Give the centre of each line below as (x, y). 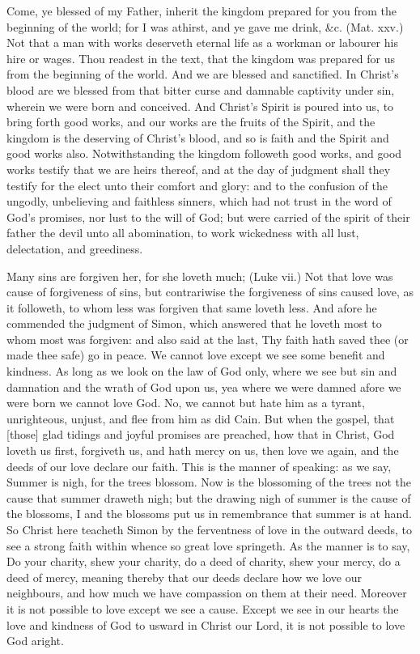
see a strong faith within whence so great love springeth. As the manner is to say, (208, 545)
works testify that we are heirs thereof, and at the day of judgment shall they (199, 169)
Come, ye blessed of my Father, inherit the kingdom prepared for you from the (202, 11)
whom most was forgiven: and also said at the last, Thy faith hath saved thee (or (208, 339)
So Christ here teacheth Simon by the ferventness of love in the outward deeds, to (209, 529)
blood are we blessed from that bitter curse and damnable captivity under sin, (201, 89)
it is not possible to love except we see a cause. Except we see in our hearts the (203, 608)
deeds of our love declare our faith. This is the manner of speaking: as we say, (199, 466)
